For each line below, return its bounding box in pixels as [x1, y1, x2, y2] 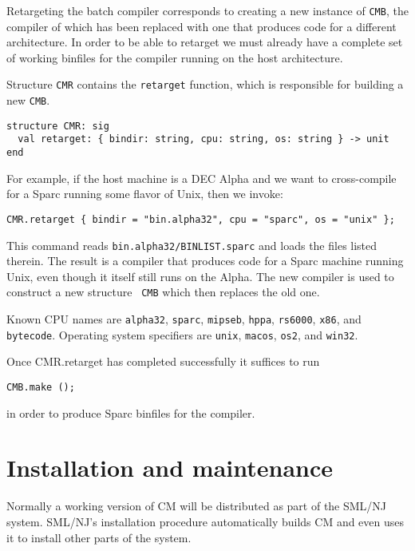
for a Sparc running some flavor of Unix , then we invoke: [6, 185, 283, 202]
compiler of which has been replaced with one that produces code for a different [6, 18, 397, 34]
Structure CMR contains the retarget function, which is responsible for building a [6, 76, 404, 93]
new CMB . [6, 92, 50, 109]
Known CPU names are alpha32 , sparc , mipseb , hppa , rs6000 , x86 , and [6, 311, 362, 327]
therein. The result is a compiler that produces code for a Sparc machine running [6, 252, 404, 269]
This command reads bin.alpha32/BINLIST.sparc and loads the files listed [6, 236, 377, 253]
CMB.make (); [6, 381, 75, 393]
